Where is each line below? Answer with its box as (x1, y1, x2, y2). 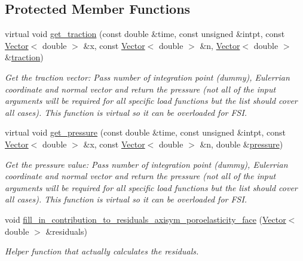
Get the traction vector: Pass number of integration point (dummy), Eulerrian (5, 70, 290, 83)
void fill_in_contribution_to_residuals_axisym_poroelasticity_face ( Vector (5, 213, 286, 225)
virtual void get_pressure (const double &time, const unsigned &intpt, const (5, 126, 286, 139)
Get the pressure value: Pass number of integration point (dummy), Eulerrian (5, 158, 288, 170)
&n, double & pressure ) (200, 137, 283, 150)
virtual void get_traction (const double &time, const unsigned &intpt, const (5, 27, 285, 40)
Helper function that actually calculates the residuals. (5, 245, 199, 257)
